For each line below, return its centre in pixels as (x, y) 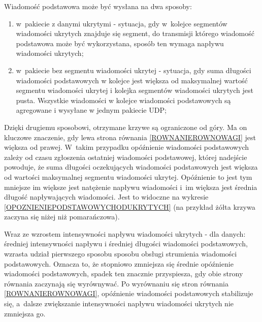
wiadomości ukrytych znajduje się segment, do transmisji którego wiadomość (135, 33)
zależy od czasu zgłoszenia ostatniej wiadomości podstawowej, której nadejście (126, 157)
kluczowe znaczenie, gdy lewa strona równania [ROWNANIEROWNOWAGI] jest (130, 137)
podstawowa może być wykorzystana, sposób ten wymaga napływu (120, 43)
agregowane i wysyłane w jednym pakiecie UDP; (91, 110)
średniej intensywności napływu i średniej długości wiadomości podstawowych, (126, 244)
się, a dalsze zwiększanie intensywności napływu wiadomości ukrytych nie (119, 303)
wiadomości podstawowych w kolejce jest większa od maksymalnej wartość (132, 80)
